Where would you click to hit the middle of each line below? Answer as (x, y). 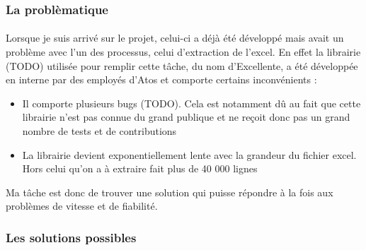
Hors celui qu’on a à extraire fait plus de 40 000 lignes (140, 168)
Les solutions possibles (71, 237)
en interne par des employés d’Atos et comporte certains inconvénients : (161, 79)
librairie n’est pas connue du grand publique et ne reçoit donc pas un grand (186, 117)
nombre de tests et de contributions (99, 131)
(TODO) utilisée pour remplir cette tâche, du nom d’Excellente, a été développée (182, 65)
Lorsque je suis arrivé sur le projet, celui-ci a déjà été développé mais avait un (175, 38)
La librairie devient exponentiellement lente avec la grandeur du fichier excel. (189, 154)
